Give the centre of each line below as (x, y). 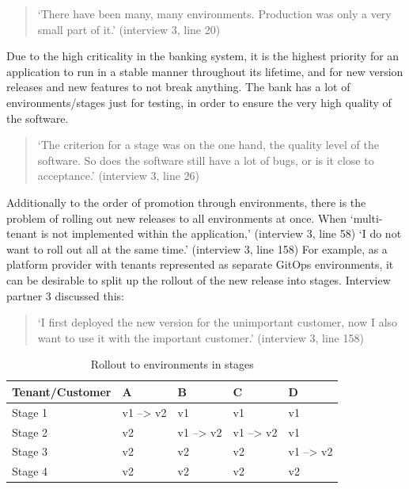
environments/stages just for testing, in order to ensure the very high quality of (199, 102)
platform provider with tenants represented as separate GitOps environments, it (200, 264)
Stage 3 (30, 451)
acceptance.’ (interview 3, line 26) (118, 176)
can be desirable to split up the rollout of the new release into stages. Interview (199, 279)
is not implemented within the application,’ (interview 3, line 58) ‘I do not (221, 233)
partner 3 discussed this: (65, 295)
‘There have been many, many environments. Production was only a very (214, 13)
